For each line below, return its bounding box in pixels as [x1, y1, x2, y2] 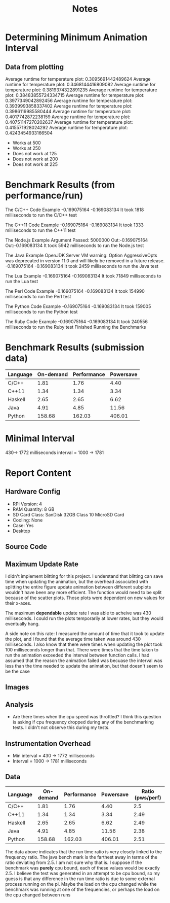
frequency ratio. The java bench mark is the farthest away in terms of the [5, 854, 158, 860]
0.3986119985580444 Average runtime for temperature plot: [5, 109, 132, 114]
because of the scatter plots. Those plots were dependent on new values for [5, 595, 165, 601]
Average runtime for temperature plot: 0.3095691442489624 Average [5, 76, 151, 82]
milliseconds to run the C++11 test [5, 227, 76, 233]
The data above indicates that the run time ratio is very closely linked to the [5, 848, 162, 855]
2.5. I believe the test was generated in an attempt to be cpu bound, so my [5, 870, 160, 876]
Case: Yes [12, 522, 34, 528]
